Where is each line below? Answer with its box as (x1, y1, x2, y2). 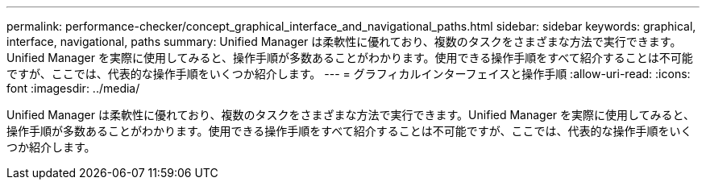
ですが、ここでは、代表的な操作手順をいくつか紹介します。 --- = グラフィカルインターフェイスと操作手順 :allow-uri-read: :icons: (6, 67, 691, 81)
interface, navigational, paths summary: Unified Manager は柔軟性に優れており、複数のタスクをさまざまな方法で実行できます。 (6, 35, 682, 48)
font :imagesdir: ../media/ (6, 81, 140, 95)
